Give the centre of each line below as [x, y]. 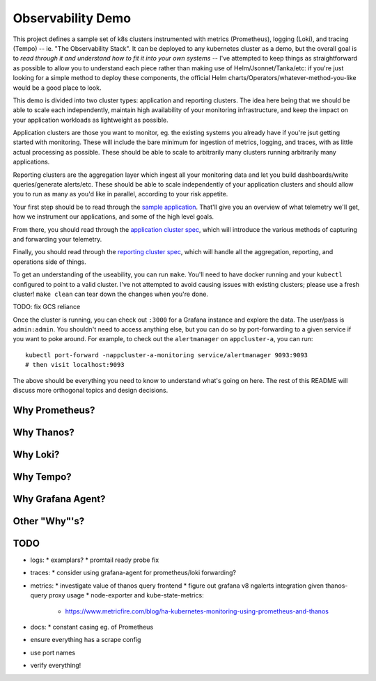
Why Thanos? [44, 432]
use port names [53, 652]
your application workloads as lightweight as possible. [91, 120]
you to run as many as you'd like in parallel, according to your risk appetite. [120, 194]
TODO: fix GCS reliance [47, 307]
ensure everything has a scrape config [86, 640]
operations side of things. [49, 262]
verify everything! [56, 666]
